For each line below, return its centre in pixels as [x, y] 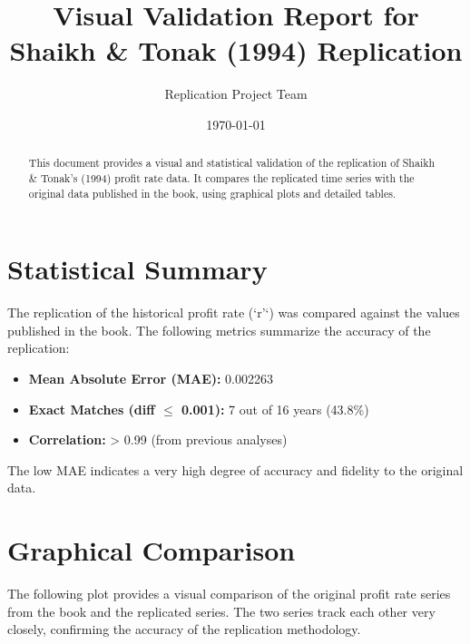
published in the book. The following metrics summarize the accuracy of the [219, 330]
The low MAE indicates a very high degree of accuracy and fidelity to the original [235, 469]
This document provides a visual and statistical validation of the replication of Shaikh [232, 163]
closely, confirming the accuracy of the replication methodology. [184, 629]
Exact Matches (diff [92, 409]
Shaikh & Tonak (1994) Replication [236, 50]
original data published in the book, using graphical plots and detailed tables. [212, 193]
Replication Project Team [236, 94]
